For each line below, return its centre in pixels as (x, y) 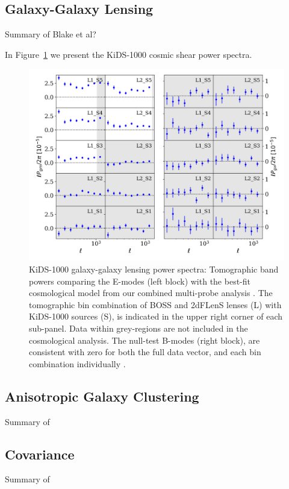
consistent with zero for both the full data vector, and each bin (145, 352)
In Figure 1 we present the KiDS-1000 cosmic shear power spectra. (129, 54)
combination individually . (77, 363)
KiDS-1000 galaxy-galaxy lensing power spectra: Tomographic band (154, 269)
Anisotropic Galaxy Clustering (102, 396)
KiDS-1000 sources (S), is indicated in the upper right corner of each (156, 316)
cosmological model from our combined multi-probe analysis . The (151, 293)
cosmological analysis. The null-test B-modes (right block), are (144, 340)
